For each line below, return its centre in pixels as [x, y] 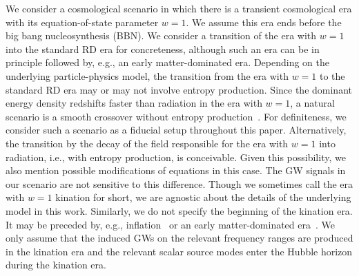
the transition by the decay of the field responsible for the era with [147, 143]
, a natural [312, 103]
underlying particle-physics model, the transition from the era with [147, 75]
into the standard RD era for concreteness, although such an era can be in [163, 49]
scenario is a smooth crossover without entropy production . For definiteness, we [176, 116]
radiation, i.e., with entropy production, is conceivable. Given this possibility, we [176, 157]
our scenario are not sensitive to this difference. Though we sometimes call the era [179, 183]
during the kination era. [56, 265]
